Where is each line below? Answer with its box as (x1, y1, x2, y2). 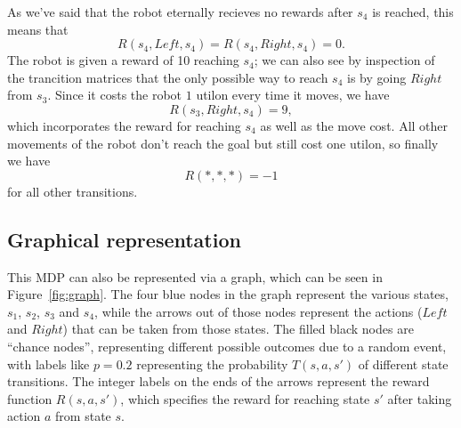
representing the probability (136, 354, 288, 373)
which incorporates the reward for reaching (7, 116, 241, 134)
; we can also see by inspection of (254, 51, 435, 69)
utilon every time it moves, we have (196, 85, 390, 104)
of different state (358, 354, 449, 373)
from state (55, 407, 111, 425)
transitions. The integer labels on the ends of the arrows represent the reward (7, 372, 430, 391)
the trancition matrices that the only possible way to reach (7, 68, 328, 86)
